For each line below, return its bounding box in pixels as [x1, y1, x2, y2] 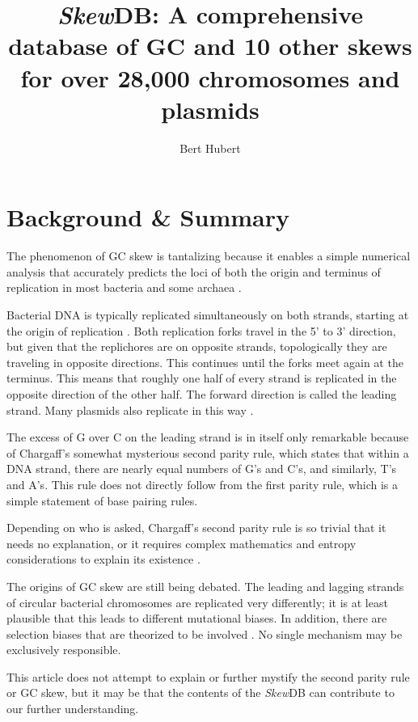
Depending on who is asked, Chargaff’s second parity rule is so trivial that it [6, 519, 386, 536]
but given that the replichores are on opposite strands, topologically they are [6, 338, 387, 355]
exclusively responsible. [6, 641, 121, 658]
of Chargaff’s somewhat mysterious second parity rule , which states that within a [6, 444, 409, 461]
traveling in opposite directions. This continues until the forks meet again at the [6, 353, 403, 370]
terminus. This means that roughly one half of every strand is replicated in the [6, 369, 397, 386]
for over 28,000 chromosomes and [20, 61, 400, 94]
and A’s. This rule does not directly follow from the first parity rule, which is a [6, 475, 399, 492]
